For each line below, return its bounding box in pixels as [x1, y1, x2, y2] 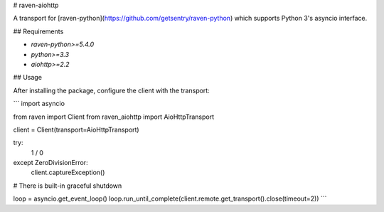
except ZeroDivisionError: [13, 159, 88, 167]
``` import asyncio [13, 100, 65, 108]
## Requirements [13, 27, 64, 36]
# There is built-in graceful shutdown [13, 181, 122, 190]
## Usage [13, 73, 43, 82]
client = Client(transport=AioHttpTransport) [13, 125, 139, 134]
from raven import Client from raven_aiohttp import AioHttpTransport [13, 112, 215, 121]
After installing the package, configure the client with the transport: [13, 86, 210, 95]
